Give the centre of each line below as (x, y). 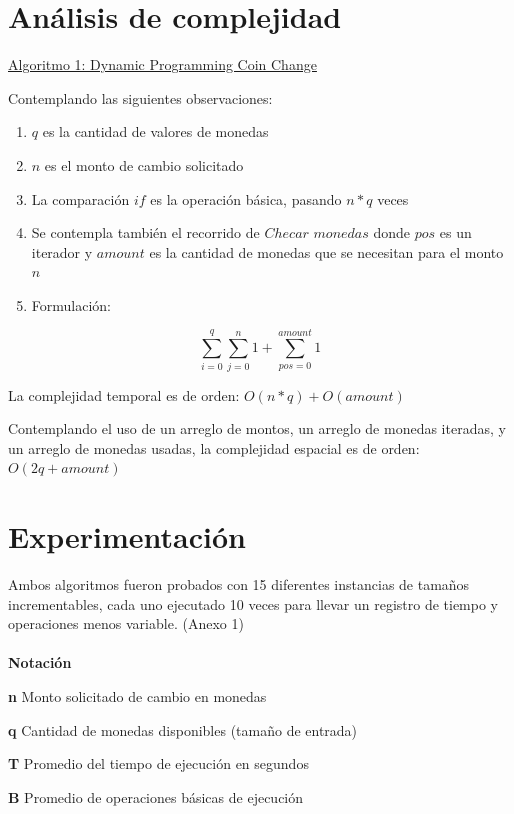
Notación (40, 662)
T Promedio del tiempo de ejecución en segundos (158, 763)
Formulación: (71, 304)
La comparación (80, 198)
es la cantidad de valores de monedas (155, 131)
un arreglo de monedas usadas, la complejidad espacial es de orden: (214, 447)
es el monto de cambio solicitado (144, 164)
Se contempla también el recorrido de (145, 232)
